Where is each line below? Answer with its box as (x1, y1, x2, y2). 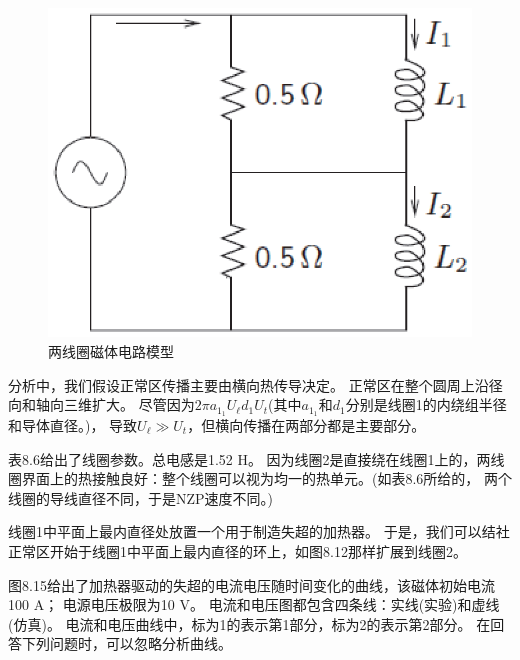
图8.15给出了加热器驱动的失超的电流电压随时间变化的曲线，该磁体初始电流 (8, 574, 495, 595)
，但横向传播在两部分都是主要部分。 (187, 414, 426, 435)
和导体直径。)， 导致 (8, 414, 138, 435)
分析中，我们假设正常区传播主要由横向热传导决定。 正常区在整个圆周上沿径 (8, 374, 503, 395)
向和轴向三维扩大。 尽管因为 (8, 394, 195, 415)
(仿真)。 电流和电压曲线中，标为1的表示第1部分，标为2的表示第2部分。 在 (8, 613, 491, 634)
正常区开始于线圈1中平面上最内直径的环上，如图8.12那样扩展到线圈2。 (8, 540, 467, 561)
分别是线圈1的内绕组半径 (345, 394, 507, 415)
